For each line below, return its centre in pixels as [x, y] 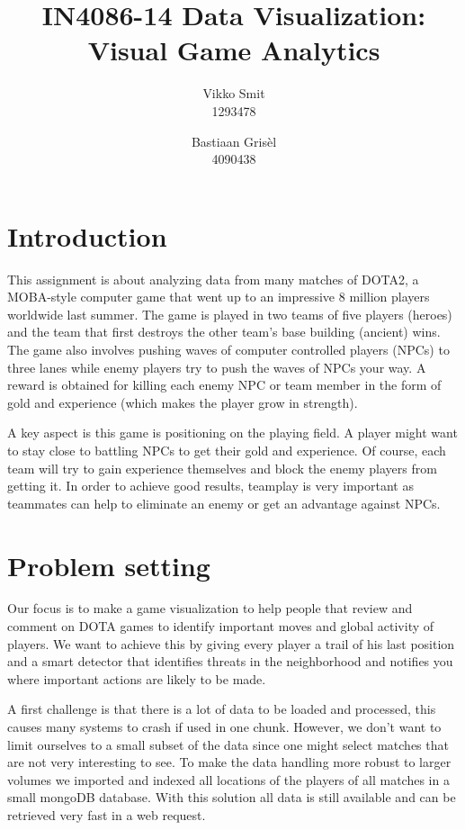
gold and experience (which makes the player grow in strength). [183, 402]
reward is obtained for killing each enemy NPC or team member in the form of [224, 385]
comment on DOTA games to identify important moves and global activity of [221, 626]
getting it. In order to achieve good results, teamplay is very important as [210, 486]
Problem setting [109, 565]
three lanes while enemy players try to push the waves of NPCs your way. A [217, 367]
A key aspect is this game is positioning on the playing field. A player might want [232, 433]
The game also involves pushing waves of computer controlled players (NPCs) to [228, 349]
